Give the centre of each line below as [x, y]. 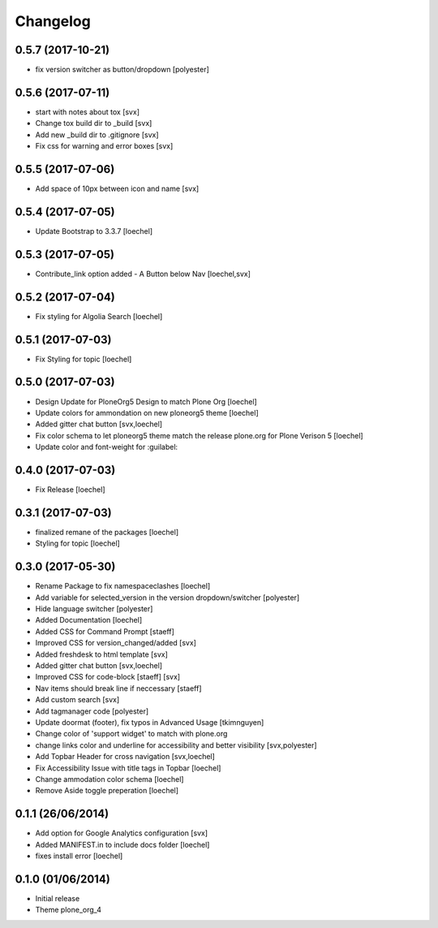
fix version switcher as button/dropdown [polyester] [122, 70]
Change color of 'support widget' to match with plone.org [131, 734]
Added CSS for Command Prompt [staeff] [105, 631]
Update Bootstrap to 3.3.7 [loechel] [94, 231]
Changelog [53, 21]
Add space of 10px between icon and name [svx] [117, 189]
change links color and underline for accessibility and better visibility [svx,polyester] [176, 745]
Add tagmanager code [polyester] [92, 711]
